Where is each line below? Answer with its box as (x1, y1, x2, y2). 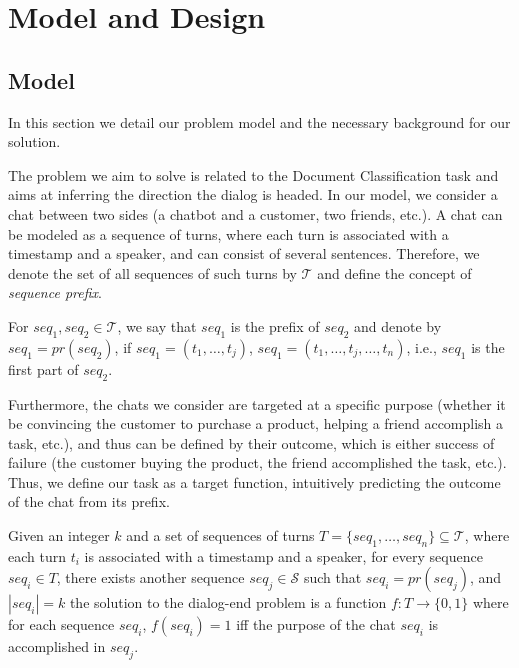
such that (303, 567, 362, 588)
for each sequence (8, 614, 115, 635)
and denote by (353, 315, 442, 336)
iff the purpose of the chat (236, 614, 396, 635)
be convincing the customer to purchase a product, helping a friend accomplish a (8, 413, 504, 434)
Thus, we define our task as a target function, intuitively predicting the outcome (8, 471, 501, 492)
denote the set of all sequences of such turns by (8, 262, 297, 283)
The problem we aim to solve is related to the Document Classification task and (8, 164, 499, 185)
